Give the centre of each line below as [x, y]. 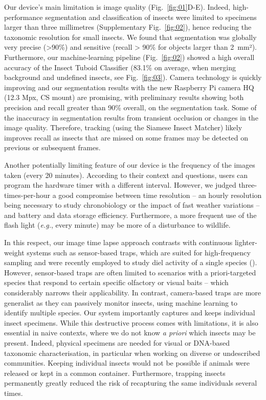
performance [24, 17]
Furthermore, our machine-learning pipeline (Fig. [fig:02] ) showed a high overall [129, 57]
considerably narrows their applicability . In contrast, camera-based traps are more [133, 293]
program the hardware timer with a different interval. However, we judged [120, 185]
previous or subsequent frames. [52, 147]
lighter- [246, 242]
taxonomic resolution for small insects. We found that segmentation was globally [130, 37]
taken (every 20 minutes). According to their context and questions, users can [126, 175]
